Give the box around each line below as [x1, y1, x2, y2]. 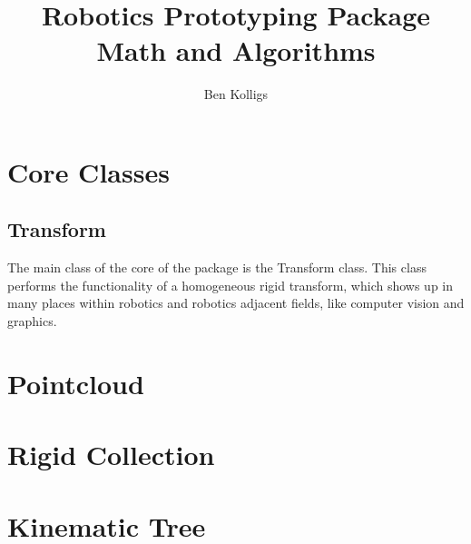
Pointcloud [7, 364, 144, 401]
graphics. [7, 312, 57, 331]
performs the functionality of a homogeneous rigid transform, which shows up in [7, 275, 454, 294]
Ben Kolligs [203, 84, 269, 104]
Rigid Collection [7, 436, 215, 473]
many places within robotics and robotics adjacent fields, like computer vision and [7, 293, 465, 312]
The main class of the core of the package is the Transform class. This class [7, 258, 427, 277]
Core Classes [7, 153, 170, 190]
